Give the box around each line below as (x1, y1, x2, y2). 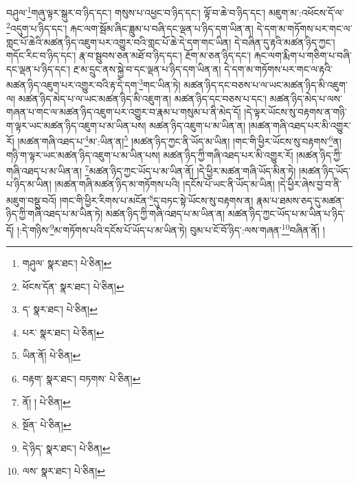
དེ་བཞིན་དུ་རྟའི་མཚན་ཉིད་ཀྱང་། (234, 34, 335, 49)
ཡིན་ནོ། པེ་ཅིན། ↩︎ (22, 348, 81, 363)
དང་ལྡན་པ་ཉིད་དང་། (6, 61, 70, 76)
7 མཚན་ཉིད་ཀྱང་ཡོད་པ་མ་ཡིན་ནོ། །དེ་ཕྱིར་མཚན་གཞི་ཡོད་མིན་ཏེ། (85, 162, 296, 177)
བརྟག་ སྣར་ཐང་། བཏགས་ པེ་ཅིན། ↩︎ (22, 371, 141, 386)
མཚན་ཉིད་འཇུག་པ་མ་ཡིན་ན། (149, 118, 246, 132)
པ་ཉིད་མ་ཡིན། (6, 177, 52, 191)
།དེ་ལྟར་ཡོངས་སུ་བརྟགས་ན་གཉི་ (244, 105, 347, 119)
